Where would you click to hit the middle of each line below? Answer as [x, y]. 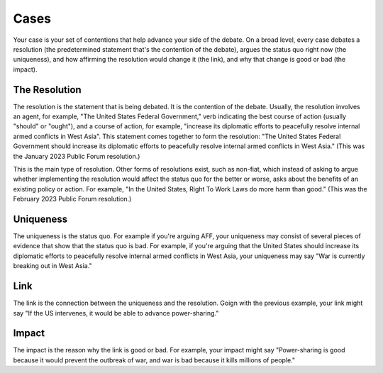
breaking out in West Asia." [52, 266]
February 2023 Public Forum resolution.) [72, 199]
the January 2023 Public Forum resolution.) [77, 156]
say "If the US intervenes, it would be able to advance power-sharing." [116, 313]
